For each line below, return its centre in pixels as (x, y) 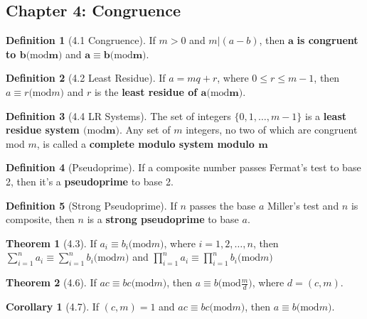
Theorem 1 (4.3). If (51, 243)
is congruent (328, 40)
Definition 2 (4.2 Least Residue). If (86, 78)
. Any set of (145, 130)
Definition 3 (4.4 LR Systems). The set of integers (118, 115)
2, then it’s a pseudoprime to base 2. (90, 181)
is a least (326, 115)
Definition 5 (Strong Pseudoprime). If (91, 205)
